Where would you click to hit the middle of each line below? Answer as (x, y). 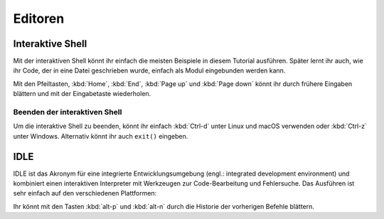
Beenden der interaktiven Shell (68, 112)
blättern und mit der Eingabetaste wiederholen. (82, 94)
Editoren (39, 18)
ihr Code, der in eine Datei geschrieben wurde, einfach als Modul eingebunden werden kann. (149, 70)
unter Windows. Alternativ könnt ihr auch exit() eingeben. (101, 136)
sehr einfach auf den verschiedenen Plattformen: (85, 193)
